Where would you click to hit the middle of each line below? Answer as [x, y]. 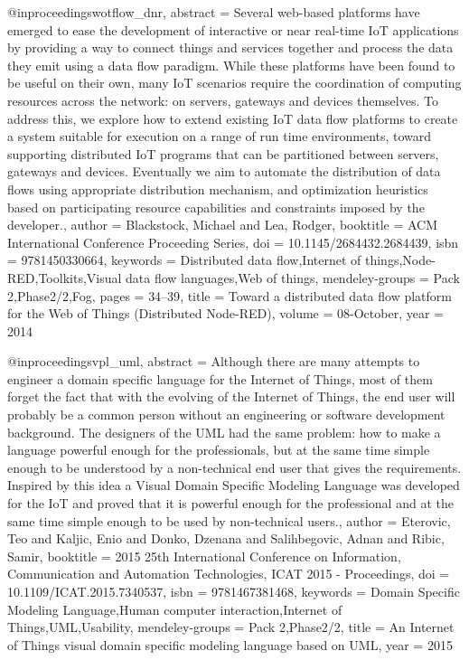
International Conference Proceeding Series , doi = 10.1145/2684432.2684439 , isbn [233, 242]
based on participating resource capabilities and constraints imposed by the [216, 207]
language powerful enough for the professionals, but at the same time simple [219, 450]
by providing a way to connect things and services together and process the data [230, 47]
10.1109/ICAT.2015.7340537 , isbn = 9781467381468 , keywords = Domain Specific [234, 591]
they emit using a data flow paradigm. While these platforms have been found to [231, 65]
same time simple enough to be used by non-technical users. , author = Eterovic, [229, 520]
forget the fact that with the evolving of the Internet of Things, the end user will [231, 396]
